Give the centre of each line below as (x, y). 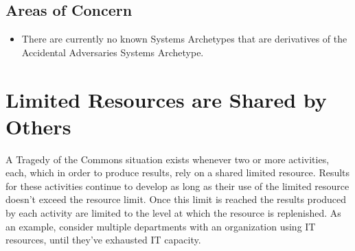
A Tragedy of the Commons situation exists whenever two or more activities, (168, 159)
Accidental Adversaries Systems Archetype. (113, 52)
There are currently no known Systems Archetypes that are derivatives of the (184, 39)
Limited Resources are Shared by (166, 99)
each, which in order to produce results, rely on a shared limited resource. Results (178, 172)
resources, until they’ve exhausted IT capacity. (103, 240)
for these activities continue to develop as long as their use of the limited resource (177, 186)
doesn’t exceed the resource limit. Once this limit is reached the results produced (176, 199)
